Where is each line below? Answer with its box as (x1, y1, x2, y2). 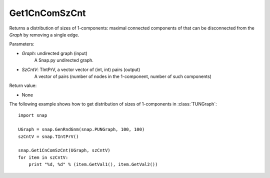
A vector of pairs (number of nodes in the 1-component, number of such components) (34, 73, 212, 79)
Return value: (9, 82, 37, 88)
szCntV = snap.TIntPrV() (18, 133, 79, 139)
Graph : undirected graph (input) (21, 50, 87, 56)
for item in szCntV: (18, 154, 68, 160)
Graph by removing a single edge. (9, 31, 79, 37)
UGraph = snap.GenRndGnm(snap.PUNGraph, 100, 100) (18, 126, 145, 132)
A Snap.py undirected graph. (34, 57, 93, 63)
